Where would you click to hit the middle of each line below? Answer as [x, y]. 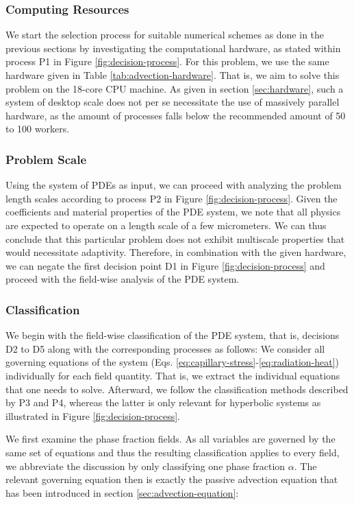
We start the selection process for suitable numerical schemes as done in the [165, 35]
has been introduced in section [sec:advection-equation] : [122, 492]
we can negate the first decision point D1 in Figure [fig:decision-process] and [165, 265]
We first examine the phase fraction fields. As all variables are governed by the [170, 439]
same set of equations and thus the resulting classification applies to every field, [173, 452]
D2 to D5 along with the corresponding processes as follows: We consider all [165, 348]
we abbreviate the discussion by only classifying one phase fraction [146, 466]
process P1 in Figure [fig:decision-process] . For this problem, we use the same [167, 61]
